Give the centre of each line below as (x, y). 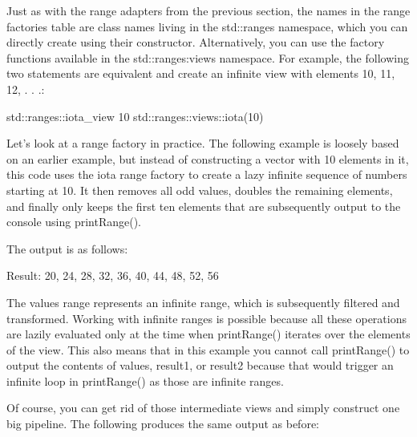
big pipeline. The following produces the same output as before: (163, 424)
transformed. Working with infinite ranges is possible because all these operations (206, 318)
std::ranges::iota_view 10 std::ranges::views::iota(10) (135, 116)
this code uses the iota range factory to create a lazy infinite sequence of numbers (207, 174)
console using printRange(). (74, 222)
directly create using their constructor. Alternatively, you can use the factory (196, 42)
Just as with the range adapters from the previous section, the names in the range (208, 10)
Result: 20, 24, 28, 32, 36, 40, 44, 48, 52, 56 (113, 275)
